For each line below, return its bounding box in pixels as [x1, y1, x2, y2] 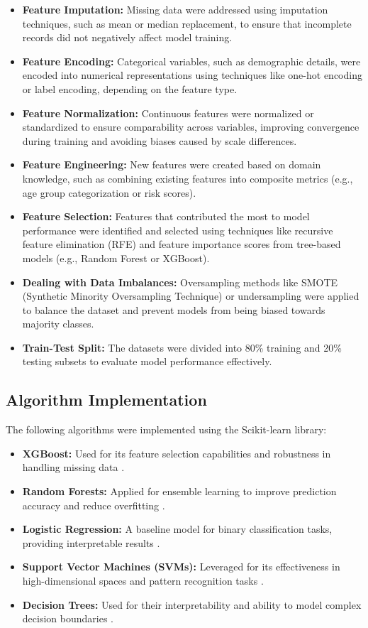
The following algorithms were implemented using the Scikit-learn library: [6, 422, 327, 437]
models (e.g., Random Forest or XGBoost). [22, 250, 210, 265]
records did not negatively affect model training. [22, 30, 233, 45]
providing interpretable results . [22, 535, 160, 550]
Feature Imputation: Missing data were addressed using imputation [22, 2, 328, 16]
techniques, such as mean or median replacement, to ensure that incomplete [22, 16, 352, 31]
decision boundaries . [22, 611, 113, 626]
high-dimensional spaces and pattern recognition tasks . [22, 573, 264, 588]
